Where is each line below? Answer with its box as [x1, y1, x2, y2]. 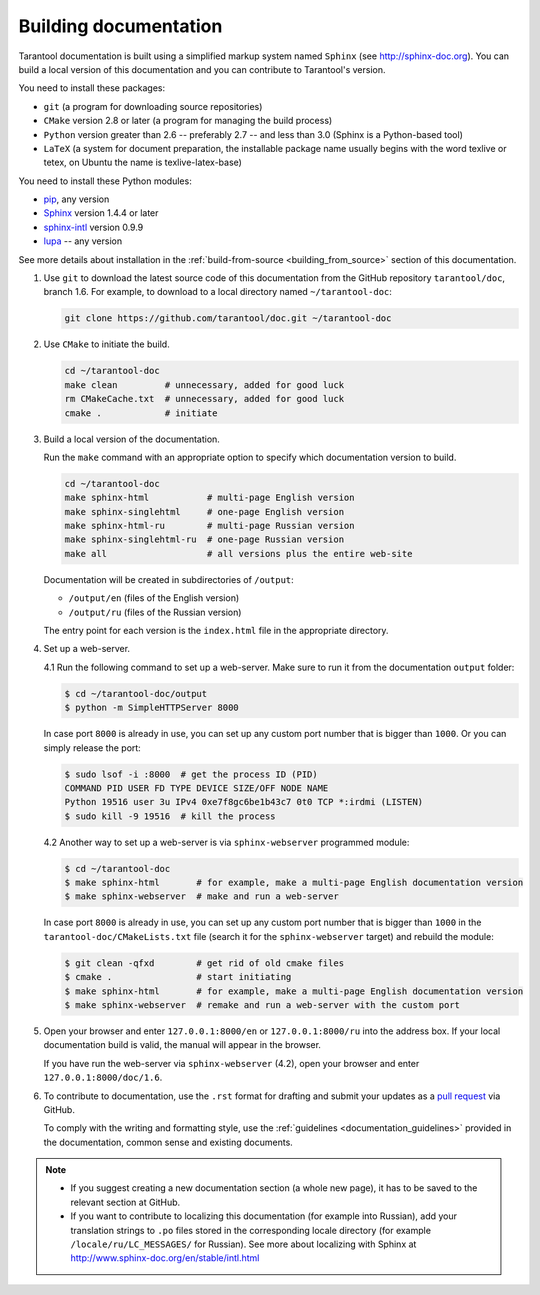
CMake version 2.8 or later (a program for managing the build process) [43, 115, 333, 127]
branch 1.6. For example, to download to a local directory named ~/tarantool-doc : [43, 286, 392, 298]
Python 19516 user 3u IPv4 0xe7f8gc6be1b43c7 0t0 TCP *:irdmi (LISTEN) [64, 796, 424, 808]
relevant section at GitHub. [70, 1196, 181, 1208]
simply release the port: [43, 741, 142, 754]
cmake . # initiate [64, 407, 219, 419]
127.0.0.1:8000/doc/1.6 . [43, 1071, 163, 1084]
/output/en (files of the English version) [68, 592, 240, 604]
